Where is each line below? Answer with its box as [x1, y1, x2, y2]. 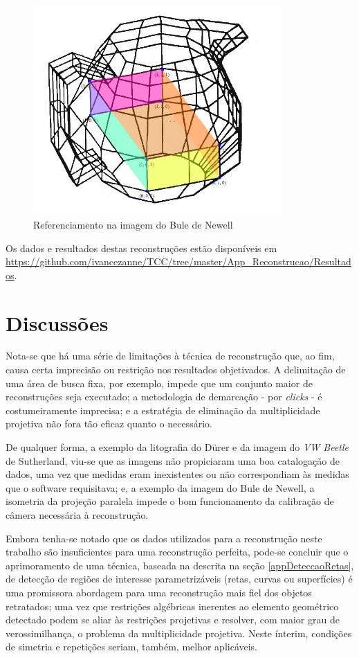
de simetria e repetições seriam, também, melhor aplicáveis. [6, 639, 258, 654]
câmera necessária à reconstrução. [6, 507, 149, 522]
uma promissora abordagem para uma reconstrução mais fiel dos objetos [6, 585, 312, 599]
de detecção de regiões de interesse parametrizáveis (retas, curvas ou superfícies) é [6, 571, 353, 586]
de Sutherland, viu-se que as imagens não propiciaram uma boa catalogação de [6, 453, 340, 468]
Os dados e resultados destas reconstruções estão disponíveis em [6, 240, 277, 255]
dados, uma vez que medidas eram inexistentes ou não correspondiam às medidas [6, 467, 349, 481]
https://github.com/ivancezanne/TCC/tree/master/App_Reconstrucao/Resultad [6, 254, 351, 269]
